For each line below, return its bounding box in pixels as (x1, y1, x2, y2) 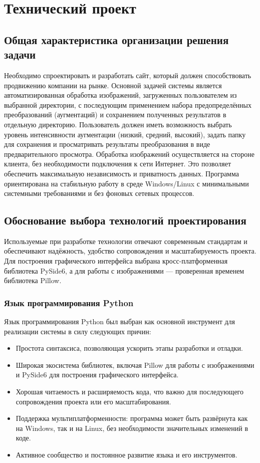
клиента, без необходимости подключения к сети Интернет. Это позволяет (4, 158, 231, 169)
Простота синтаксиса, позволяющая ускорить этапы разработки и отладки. (16, 343, 243, 353)
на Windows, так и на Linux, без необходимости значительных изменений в (16, 422, 248, 433)
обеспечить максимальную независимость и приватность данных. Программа (4, 168, 239, 178)
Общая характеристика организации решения (4, 32, 229, 47)
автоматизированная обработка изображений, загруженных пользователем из (4, 90, 237, 100)
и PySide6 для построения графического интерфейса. (16, 369, 179, 380)
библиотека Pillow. (4, 275, 62, 286)
